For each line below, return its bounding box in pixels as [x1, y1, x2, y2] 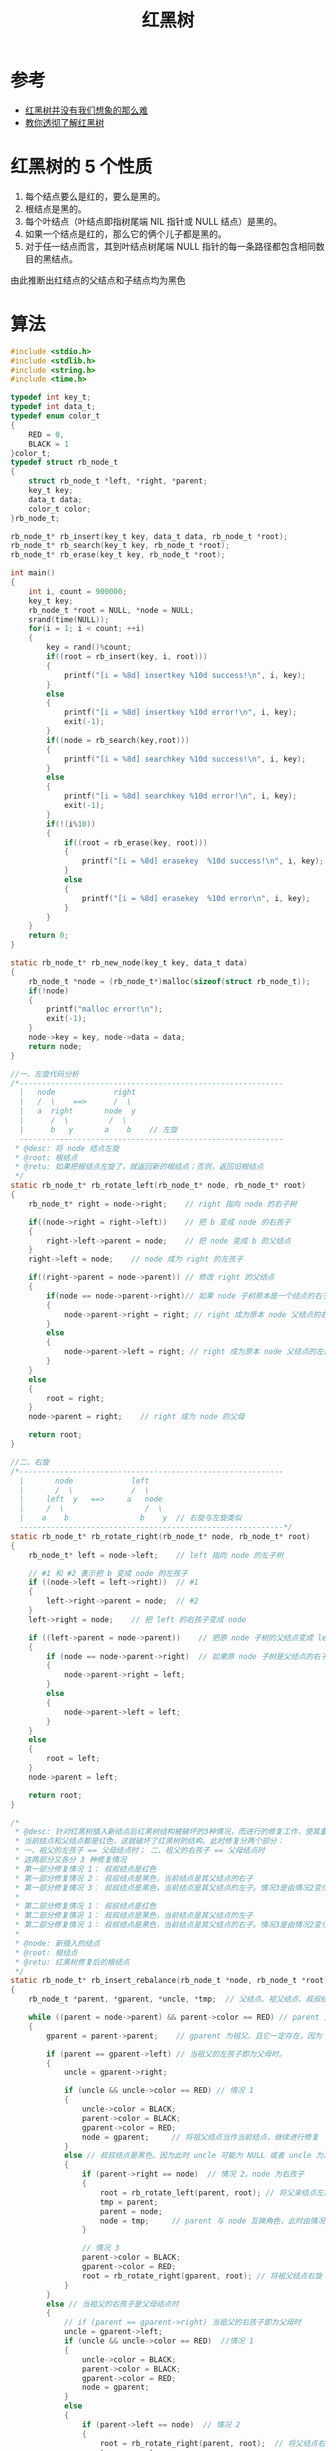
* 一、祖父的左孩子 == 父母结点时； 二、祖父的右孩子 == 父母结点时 [14, 1846, 265, 1856]
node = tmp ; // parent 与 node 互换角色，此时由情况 [99, 2216, 326, 2226]
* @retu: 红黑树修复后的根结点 [14, 1957, 130, 1967]
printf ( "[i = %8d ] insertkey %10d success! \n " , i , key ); [63, 670, 307, 680]
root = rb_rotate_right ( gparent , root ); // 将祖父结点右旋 [81, 2271, 323, 2281]
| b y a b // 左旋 [19, 1124, 178, 1135]
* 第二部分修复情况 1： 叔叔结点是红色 [14, 1901, 157, 1911]
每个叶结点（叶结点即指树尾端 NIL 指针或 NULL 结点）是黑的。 [24, 215, 283, 227]
